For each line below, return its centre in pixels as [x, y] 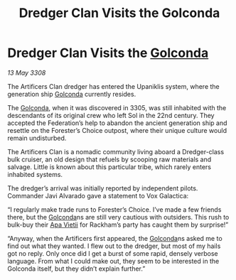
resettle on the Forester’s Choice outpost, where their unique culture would [117, 130]
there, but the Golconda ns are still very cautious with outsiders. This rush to [118, 217]
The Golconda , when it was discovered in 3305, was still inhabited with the [117, 107]
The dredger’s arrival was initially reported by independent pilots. [103, 188]
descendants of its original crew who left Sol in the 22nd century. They [111, 115]
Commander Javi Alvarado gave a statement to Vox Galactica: [98, 195]
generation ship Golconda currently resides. [72, 94]
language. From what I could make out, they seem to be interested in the [113, 261]
